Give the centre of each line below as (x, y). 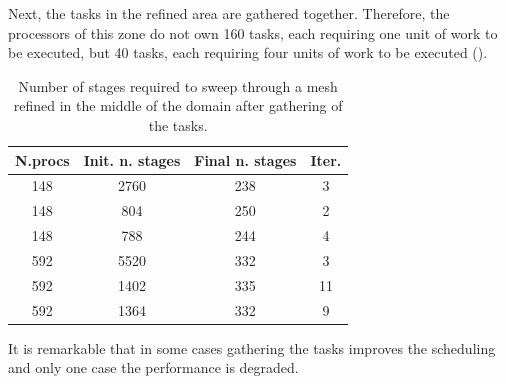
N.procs (42, 159)
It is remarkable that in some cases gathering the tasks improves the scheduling (252, 347)
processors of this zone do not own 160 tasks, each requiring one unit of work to (253, 32)
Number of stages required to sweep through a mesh (178, 85)
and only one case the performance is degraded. (153, 367)
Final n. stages (245, 159)
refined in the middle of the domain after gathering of (178, 105)
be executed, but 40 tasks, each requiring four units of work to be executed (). (248, 52)
